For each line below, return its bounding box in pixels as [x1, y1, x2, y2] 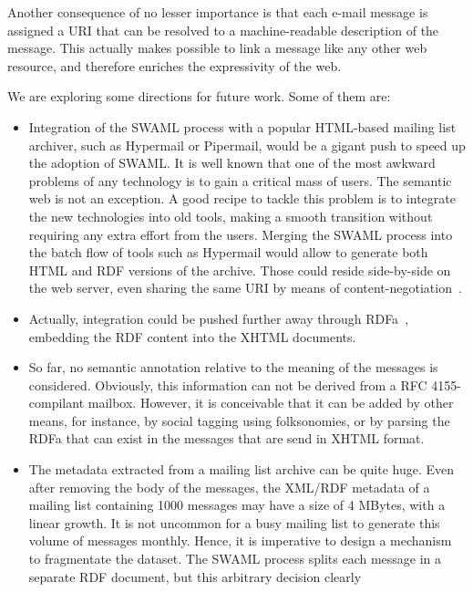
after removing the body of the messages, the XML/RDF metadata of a [28, 477, 430, 496]
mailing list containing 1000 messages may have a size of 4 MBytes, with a [28, 495, 446, 514]
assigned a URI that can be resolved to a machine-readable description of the [7, 20, 439, 39]
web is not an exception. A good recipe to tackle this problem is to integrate [28, 189, 456, 208]
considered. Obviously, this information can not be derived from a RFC [28, 375, 427, 394]
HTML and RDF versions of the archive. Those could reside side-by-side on [28, 260, 451, 279]
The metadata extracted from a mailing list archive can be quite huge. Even [28, 460, 455, 479]
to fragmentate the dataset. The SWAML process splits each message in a [28, 549, 442, 568]
